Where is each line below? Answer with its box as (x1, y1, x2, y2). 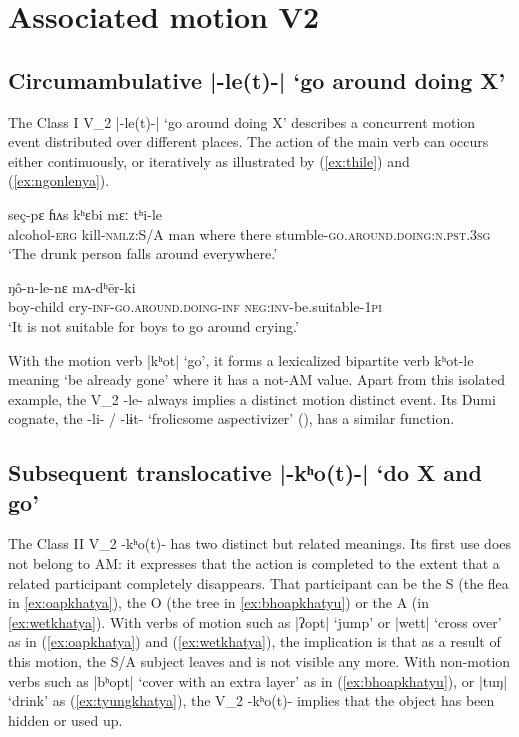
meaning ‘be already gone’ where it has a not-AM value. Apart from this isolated (8, 369, 505, 390)
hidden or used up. (8, 709, 123, 730)
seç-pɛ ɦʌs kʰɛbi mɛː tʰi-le (8, 203, 162, 224)
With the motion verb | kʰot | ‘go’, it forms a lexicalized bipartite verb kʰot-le (8, 349, 474, 370)
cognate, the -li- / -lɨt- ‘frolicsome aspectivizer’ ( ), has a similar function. (8, 408, 455, 429)
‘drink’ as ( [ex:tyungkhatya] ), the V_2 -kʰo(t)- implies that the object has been (8, 690, 495, 711)
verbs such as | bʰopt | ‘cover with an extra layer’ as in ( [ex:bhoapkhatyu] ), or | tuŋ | (8, 670, 508, 691)
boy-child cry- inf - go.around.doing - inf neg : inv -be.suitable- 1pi (8, 296, 382, 317)
